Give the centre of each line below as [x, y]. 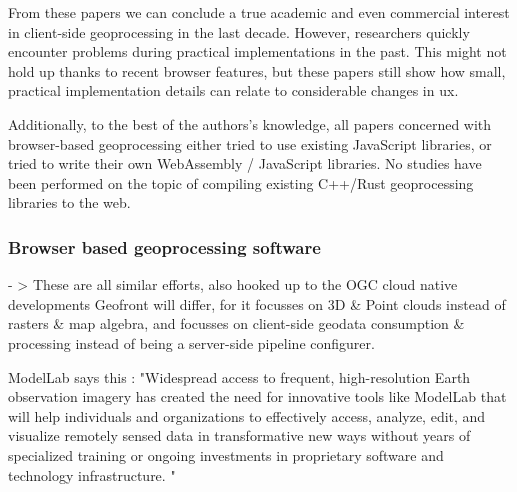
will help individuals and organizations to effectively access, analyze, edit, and [247, 415]
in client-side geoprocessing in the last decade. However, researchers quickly [239, 31]
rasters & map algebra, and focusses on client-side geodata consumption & [236, 323]
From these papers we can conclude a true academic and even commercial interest [259, 12]
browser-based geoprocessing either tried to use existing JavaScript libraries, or [250, 143]
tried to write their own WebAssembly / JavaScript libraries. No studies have [245, 163]
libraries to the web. [69, 202]
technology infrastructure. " [92, 474]
